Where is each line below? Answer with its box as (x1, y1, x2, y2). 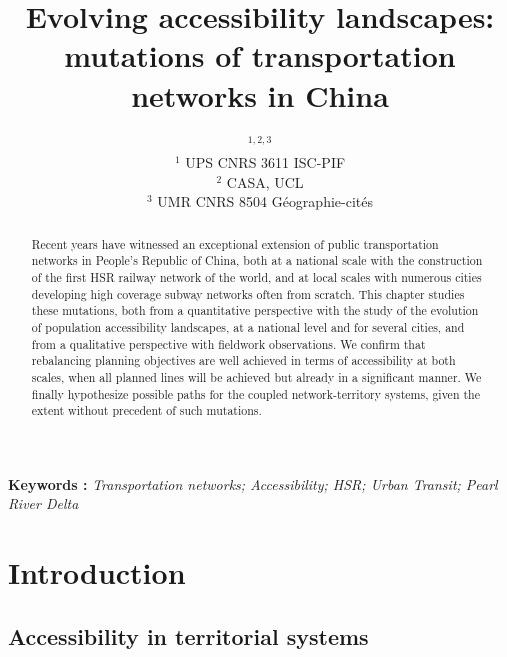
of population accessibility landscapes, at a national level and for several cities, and (31, 318, 465, 335)
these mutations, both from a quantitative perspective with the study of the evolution (31, 302, 479, 319)
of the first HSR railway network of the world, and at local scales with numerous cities (31, 268, 482, 285)
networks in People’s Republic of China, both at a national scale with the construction (31, 252, 483, 269)
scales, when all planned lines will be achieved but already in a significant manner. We (31, 368, 482, 385)
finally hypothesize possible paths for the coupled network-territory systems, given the (31, 385, 480, 402)
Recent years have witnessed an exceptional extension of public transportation (31, 235, 439, 252)
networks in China (131, 74, 389, 115)
